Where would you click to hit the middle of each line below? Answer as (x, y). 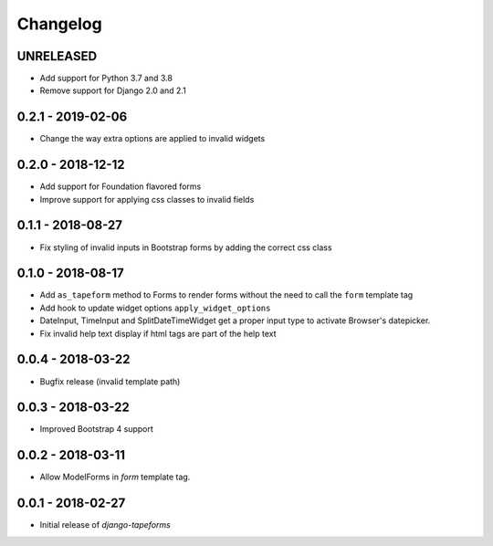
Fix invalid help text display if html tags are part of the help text (158, 333)
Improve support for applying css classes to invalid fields (147, 199)
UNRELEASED (57, 56)
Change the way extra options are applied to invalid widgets (152, 139)
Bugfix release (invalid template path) (110, 381)
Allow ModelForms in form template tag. (115, 477)
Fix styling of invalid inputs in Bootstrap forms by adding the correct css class (186, 247)
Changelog (59, 24)
